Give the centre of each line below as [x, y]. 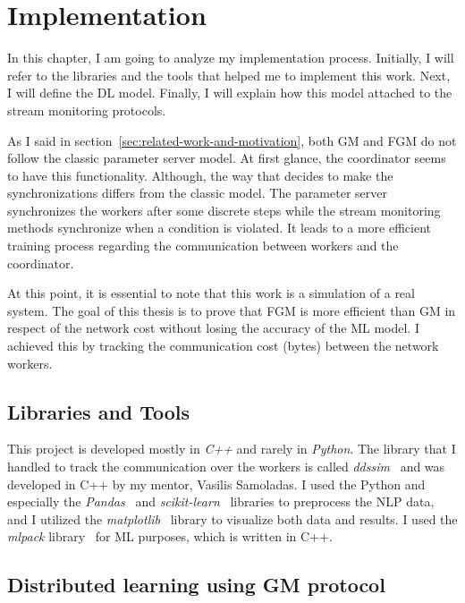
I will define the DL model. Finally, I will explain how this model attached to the [230, 93]
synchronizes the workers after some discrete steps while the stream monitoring [224, 210]
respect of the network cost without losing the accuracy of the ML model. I [213, 328]
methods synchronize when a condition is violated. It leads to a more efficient [220, 228]
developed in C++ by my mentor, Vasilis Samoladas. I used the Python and [216, 484]
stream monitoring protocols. [87, 110]
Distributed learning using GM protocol [196, 585]
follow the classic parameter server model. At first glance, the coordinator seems [227, 158]
